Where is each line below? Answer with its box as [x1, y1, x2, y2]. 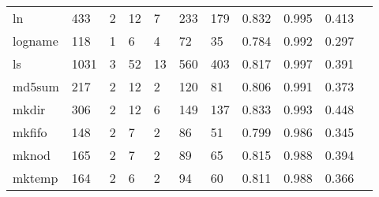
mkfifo [13, 123, 47, 141]
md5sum [13, 77, 59, 95]
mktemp [13, 169, 58, 187]
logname [13, 32, 58, 50]
